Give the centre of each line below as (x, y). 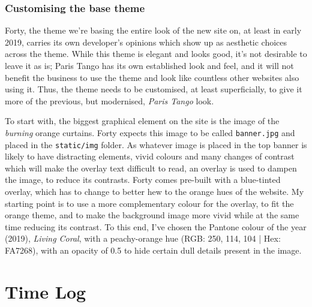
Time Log (46, 291)
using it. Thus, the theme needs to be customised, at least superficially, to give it (154, 89)
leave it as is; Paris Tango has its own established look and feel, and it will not (149, 65)
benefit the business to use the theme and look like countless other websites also (152, 77)
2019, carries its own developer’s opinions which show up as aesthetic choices (146, 42)
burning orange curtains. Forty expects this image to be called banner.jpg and (150, 132)
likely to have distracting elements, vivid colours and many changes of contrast (150, 156)
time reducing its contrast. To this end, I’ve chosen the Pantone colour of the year (156, 226)
